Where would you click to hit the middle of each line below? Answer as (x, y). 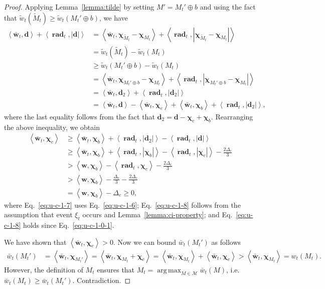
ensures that (116, 269)
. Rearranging (232, 116)
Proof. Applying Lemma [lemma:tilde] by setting (79, 7)
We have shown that (35, 242)
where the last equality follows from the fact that (79, 116)
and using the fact (228, 7)
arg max (169, 270)
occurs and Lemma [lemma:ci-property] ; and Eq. (157, 214)
